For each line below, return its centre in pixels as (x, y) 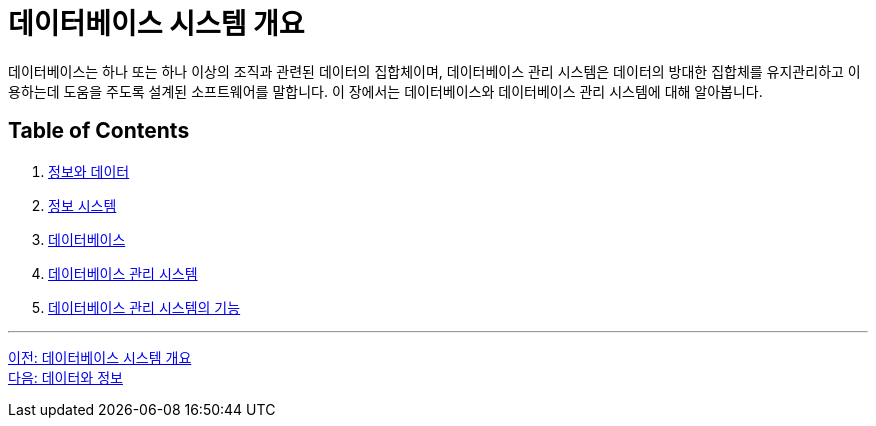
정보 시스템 (82, 205)
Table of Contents (99, 131)
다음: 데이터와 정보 (65, 377)
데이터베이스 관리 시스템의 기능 (144, 307)
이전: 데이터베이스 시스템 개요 (100, 357)
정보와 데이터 (89, 171)
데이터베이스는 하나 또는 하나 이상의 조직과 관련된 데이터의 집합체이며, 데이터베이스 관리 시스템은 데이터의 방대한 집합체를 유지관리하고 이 (434, 71)
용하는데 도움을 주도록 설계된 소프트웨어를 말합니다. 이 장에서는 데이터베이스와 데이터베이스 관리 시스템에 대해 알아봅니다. (385, 91)
